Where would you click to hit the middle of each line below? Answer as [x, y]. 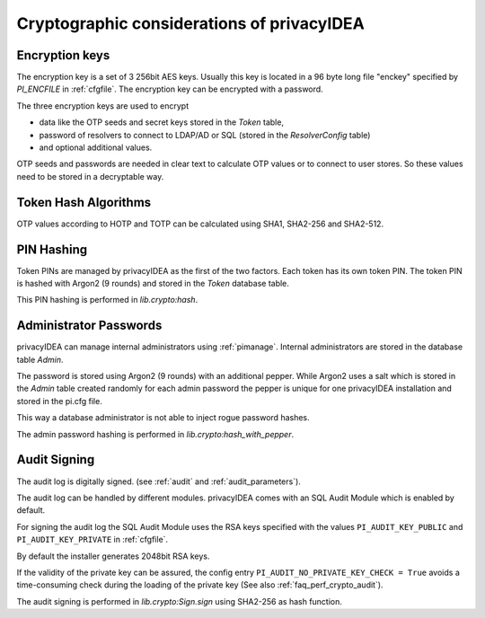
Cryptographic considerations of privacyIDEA [191, 23]
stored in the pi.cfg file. [59, 401]
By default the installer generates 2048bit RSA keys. [113, 556]
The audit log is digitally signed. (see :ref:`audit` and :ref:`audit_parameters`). [159, 481]
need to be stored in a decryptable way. [90, 176]
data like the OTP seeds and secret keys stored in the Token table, [162, 122]
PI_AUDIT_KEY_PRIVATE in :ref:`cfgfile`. [93, 540]
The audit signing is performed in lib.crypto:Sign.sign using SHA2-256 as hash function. [180, 601]
